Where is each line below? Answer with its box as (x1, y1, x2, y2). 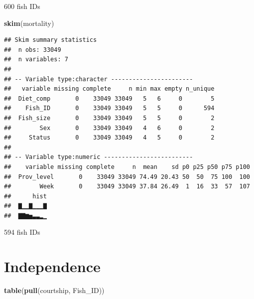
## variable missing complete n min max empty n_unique (4, 85, 215, 93)
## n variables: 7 (4, 56, 68, 63)
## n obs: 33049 (4, 46, 61, 53)
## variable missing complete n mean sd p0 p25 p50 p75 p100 (4, 163, 250, 170)
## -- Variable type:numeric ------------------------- (4, 153, 193, 161)
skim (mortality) (4, 17, 54, 28)
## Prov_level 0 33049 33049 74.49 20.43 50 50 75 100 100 (4, 173, 250, 180)
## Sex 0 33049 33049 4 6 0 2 (4, 124, 215, 132)
